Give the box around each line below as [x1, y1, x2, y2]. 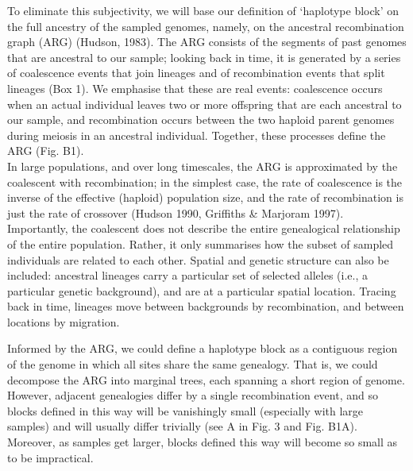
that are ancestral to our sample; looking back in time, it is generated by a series [7, 48, 401, 65]
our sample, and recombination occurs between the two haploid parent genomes [7, 111, 395, 128]
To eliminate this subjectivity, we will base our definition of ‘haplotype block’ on [7, 2, 399, 18]
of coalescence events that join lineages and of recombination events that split [7, 64, 385, 81]
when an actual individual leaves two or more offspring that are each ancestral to [7, 95, 402, 112]
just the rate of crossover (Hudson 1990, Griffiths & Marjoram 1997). [7, 204, 344, 221]
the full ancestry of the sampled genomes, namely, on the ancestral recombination [7, 17, 404, 34]
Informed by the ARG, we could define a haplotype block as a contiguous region [7, 340, 398, 357]
